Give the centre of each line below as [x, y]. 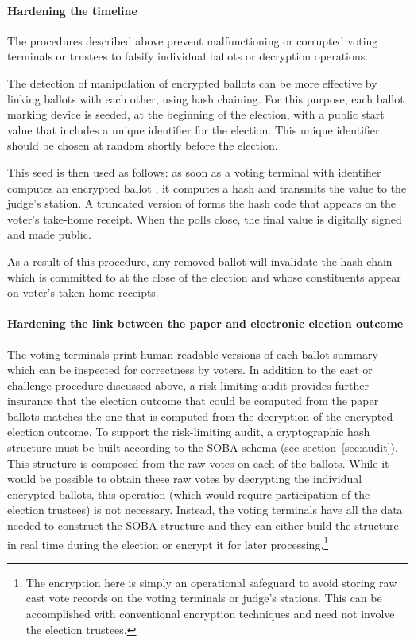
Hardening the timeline [72, 10]
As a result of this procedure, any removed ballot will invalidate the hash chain [200, 261]
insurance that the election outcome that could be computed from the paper [193, 401]
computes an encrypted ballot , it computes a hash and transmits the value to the [207, 187]
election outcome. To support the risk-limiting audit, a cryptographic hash [189, 432]
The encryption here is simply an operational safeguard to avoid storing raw [211, 582]
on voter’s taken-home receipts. [83, 292]
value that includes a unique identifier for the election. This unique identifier [193, 129]
